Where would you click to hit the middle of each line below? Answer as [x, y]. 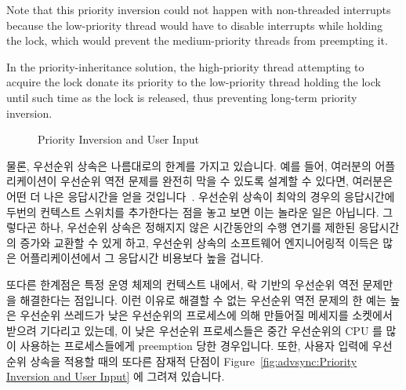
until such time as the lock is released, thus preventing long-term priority [182, 97]
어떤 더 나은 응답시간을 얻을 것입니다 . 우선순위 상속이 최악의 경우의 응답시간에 [201, 196]
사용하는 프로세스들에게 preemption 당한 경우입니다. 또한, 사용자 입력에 [194, 346]
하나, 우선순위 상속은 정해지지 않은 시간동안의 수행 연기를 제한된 [198, 227]
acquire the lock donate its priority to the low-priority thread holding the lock [194, 82]
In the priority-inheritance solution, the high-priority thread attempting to [185, 66]
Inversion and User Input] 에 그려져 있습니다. [116, 376]
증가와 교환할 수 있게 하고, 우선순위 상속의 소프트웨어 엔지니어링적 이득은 [199, 242]
